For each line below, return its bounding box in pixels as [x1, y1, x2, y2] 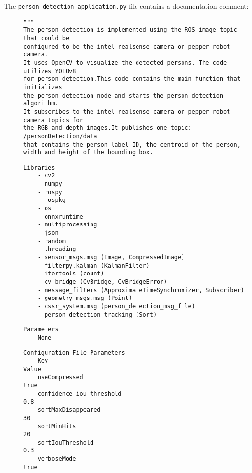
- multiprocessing [37, 221, 97, 228]
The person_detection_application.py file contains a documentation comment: [4, 1, 249, 11]
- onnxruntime [37, 213, 83, 220]
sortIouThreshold [37, 439, 94, 446]
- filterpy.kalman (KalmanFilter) [37, 262, 150, 269]
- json [37, 229, 59, 237]
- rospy [37, 188, 62, 196]
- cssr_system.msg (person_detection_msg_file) [37, 302, 195, 310]
